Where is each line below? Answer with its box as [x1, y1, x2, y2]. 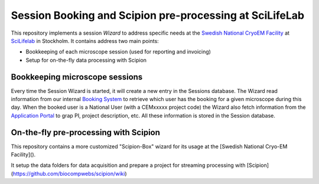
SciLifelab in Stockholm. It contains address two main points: [11, 37, 159, 44]
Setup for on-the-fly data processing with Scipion [25, 56, 147, 63]
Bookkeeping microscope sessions [11, 72, 143, 82]
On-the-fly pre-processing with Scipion [11, 127, 161, 138]
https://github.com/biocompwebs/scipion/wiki [12, 170, 125, 177]
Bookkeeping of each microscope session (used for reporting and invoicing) [25, 48, 211, 55]
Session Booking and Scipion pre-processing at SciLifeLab [11, 9, 304, 22]
